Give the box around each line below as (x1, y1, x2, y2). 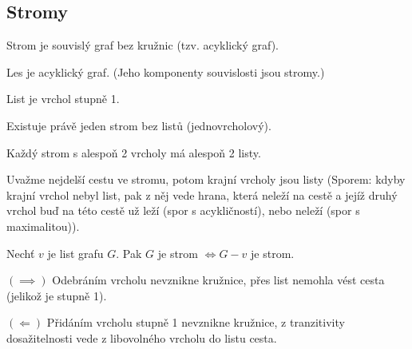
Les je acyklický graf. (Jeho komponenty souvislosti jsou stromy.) (6, 63, 325, 80)
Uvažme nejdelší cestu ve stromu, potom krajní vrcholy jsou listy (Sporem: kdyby (6, 171, 406, 188)
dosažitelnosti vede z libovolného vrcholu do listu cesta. (6, 329, 277, 346)
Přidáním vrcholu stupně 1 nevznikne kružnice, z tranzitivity (46, 314, 345, 331)
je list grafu (47, 244, 104, 261)
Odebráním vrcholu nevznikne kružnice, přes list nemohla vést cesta (52, 272, 385, 288)
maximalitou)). (6, 217, 80, 234)
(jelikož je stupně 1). (6, 287, 107, 303)
